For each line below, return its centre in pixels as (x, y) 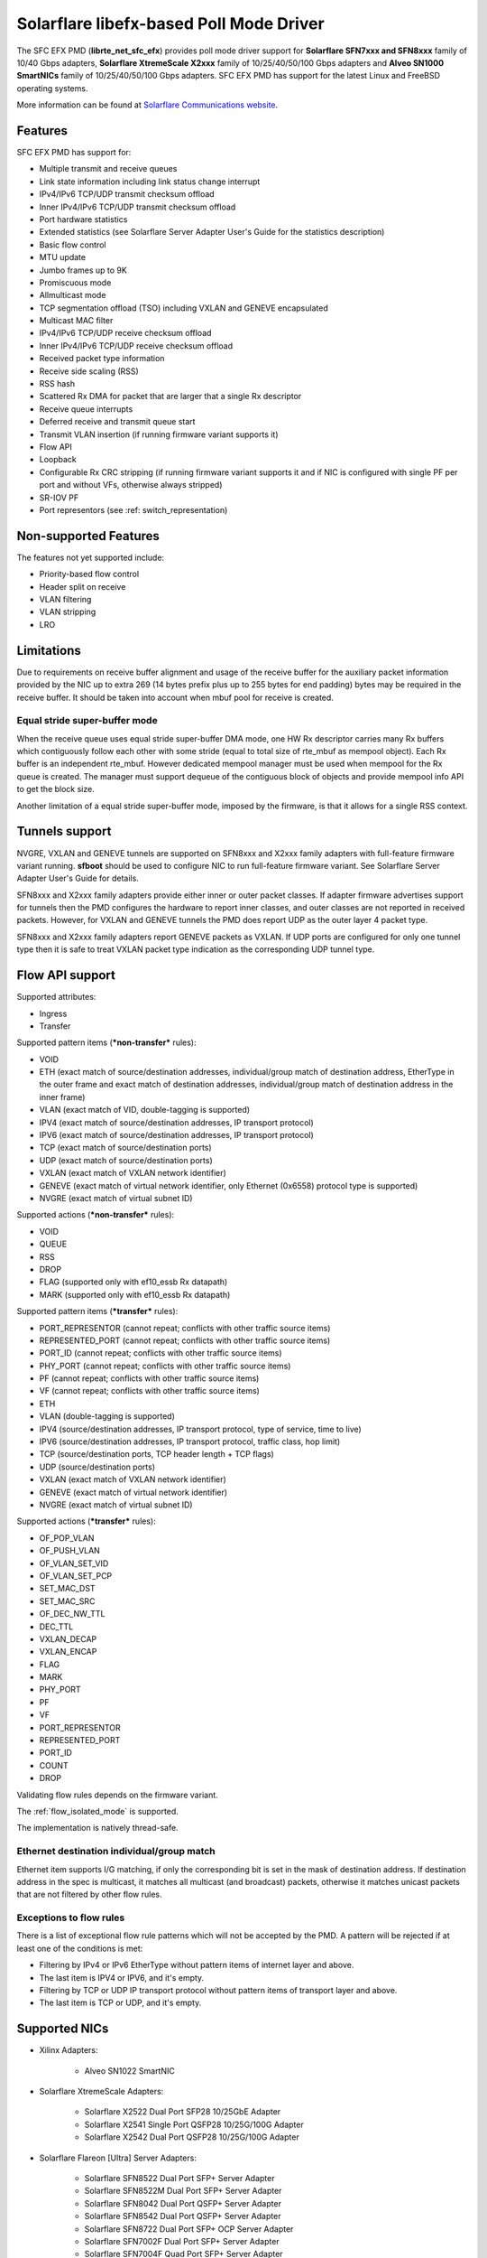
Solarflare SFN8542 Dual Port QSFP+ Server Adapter (183, 2216)
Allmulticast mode (73, 295)
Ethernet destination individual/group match (116, 1852)
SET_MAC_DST (67, 1589)
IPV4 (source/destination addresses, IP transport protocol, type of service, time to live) (201, 1429)
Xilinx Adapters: (69, 2050)
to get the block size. (55, 789)
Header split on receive (83, 586)
